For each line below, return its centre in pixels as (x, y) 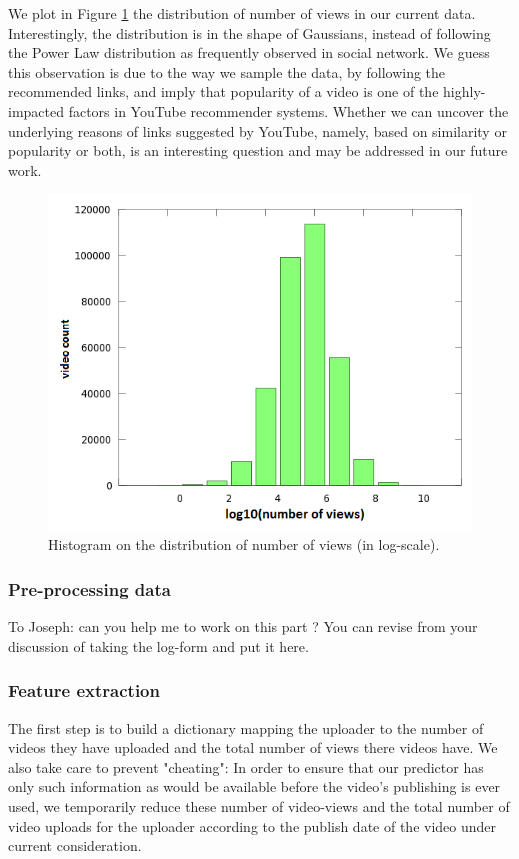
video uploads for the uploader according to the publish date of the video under (252, 825)
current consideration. (75, 845)
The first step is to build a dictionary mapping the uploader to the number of (246, 727)
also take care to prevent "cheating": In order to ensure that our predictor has (246, 766)
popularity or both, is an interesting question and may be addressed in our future (258, 150)
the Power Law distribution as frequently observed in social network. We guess (249, 52)
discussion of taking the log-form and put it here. (158, 645)
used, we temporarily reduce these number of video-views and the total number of (259, 806)
